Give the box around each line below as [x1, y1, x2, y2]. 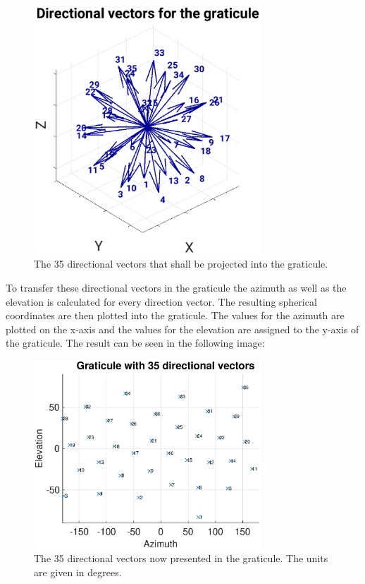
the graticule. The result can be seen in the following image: [6, 335, 265, 350]
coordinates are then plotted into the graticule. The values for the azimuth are [6, 308, 345, 323]
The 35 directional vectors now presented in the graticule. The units [34, 551, 328, 566]
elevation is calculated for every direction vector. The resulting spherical [6, 294, 317, 309]
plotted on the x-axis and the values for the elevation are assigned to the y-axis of [6, 321, 359, 336]
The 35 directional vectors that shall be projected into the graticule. [34, 256, 328, 271]
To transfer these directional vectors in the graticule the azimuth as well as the [6, 280, 347, 294]
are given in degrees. [34, 564, 122, 579]
